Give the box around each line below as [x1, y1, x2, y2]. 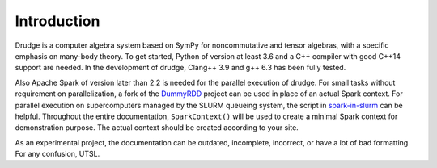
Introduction [15, 12, 100, 30]
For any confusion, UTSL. [15, 149, 100, 159]
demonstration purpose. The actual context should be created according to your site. [15, 123, 299, 132]
